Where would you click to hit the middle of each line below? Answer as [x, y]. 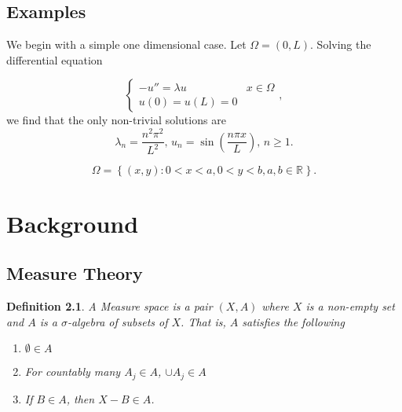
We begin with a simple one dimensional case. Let [126, 44]
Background [73, 223]
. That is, [203, 321]
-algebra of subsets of [117, 321]
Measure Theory [75, 273]
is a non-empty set [350, 306]
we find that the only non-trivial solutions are [116, 120]
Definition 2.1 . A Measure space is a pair [110, 306]
